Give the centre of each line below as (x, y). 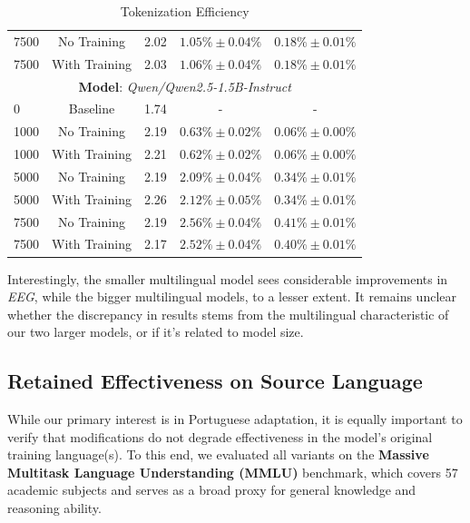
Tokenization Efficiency (185, 11)
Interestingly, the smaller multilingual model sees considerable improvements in (228, 278)
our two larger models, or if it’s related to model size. (156, 332)
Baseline (92, 109)
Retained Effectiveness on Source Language (215, 381)
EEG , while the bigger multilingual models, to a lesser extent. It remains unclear (232, 296)
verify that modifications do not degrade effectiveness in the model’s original (220, 436)
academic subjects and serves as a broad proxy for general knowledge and (212, 490)
